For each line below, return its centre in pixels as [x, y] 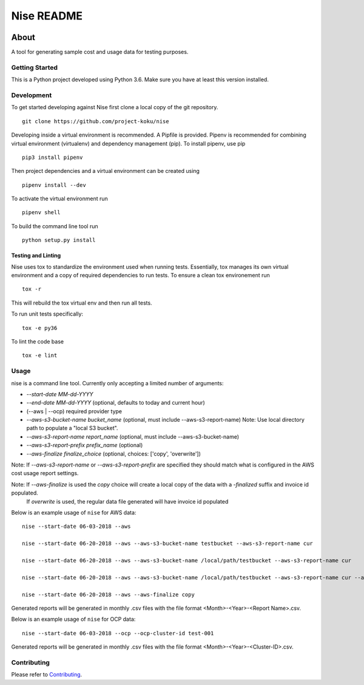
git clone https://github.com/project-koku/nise [96, 121]
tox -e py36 [40, 328]
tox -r [32, 289]
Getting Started [34, 67]
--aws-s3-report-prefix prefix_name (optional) [85, 445]
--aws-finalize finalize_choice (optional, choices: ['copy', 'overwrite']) [114, 454]
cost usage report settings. [45, 473]
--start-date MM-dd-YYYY [60, 394]
